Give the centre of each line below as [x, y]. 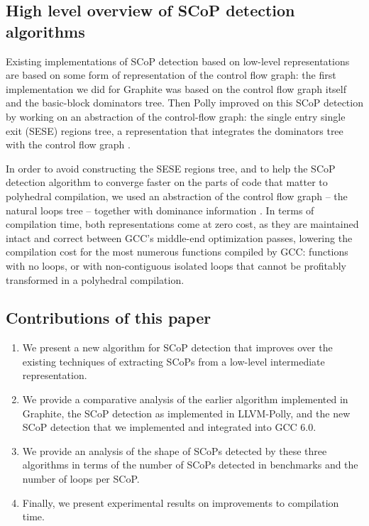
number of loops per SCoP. [81, 479]
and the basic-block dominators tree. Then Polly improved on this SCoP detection [184, 103]
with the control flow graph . [68, 144]
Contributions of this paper [109, 318]
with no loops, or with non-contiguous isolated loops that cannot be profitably [176, 265]
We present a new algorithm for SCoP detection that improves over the [177, 347]
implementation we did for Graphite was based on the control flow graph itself [176, 88]
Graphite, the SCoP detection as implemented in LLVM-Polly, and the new [186, 413]
